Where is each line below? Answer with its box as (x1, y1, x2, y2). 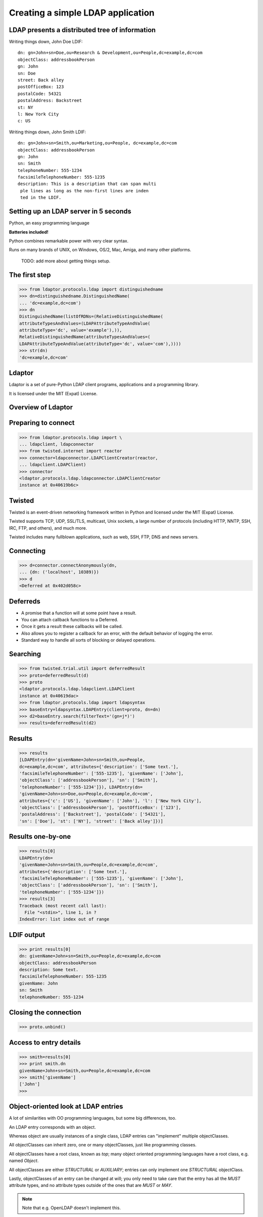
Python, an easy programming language (9, 220, 90, 226)
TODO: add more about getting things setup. (21, 258, 111, 264)
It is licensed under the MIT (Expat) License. (9, 390, 97, 396)
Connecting (9, 547, 46, 555)
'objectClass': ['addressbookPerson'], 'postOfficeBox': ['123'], (19, 805, 181, 811)
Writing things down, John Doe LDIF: (9, 39, 83, 45)
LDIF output (9, 930, 45, 939)
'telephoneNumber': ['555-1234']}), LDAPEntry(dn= (19, 784, 143, 790)
